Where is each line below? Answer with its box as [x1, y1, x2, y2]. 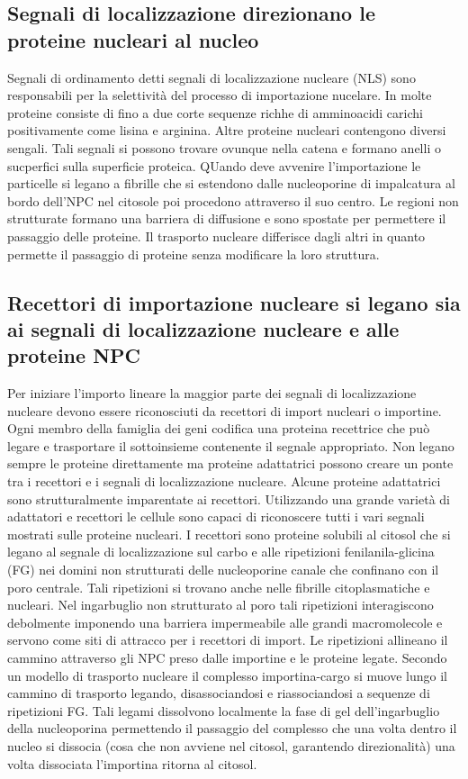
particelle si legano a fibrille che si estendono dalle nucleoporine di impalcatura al [7, 174, 455, 193]
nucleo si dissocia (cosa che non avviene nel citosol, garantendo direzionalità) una [7, 736, 455, 755]
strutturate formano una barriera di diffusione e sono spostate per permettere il [7, 209, 446, 228]
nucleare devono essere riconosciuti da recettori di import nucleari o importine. [7, 401, 442, 420]
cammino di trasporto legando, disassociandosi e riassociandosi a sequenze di [7, 684, 430, 702]
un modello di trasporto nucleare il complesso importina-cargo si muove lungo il [7, 666, 447, 684]
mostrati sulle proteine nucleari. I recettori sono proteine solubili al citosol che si [7, 524, 451, 543]
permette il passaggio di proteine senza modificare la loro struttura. [7, 244, 380, 263]
